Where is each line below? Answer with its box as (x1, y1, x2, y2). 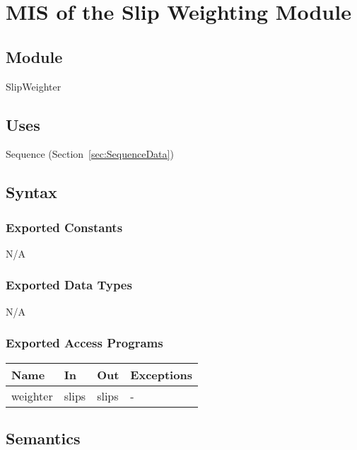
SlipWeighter (6, 79, 62, 93)
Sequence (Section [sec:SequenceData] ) (6, 146, 174, 161)
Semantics (6, 427, 81, 449)
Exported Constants (6, 218, 123, 236)
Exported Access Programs (6, 334, 163, 352)
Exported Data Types (6, 276, 132, 294)
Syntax (6, 181, 57, 203)
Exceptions (130, 366, 192, 383)
